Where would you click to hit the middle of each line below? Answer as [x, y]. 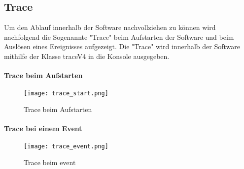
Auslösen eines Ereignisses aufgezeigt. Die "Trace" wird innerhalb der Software [122, 46]
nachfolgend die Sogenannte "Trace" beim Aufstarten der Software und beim [119, 37]
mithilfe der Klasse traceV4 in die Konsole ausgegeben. [87, 56]
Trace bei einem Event [43, 128]
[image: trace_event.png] [66, 147]
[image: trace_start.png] [66, 94]
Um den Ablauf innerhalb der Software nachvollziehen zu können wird [110, 27]
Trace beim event [50, 162]
